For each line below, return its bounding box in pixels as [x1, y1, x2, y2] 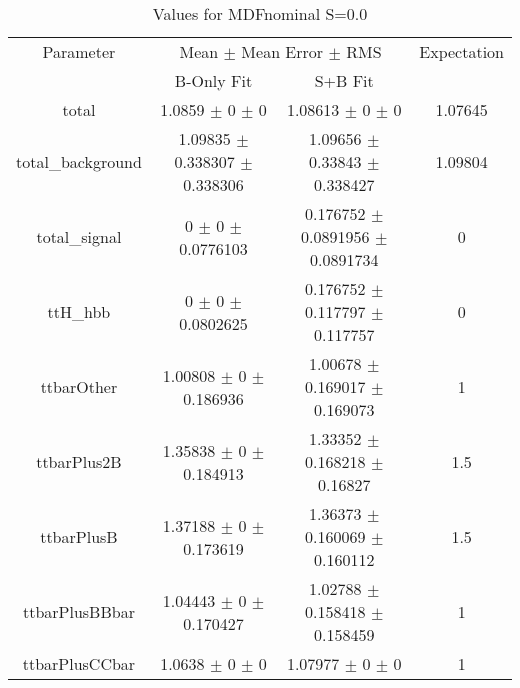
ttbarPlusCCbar [22, 652, 136, 675]
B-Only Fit [174, 69, 253, 92]
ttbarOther [40, 375, 118, 398]
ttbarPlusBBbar [22, 600, 135, 623]
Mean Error [241, 40, 324, 63]
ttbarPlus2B [36, 450, 122, 473]
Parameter [42, 40, 116, 63]
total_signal [36, 225, 122, 248]
